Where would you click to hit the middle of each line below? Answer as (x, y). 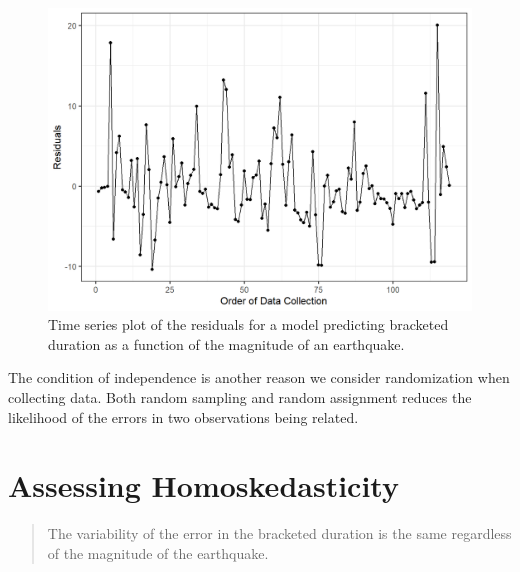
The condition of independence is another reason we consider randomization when (259, 377)
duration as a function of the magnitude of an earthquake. (226, 343)
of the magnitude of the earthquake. (158, 552)
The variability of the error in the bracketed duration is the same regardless (279, 533)
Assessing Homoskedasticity (203, 485)
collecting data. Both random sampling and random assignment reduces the (240, 397)
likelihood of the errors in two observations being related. (183, 416)
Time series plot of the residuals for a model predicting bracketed (248, 324)
